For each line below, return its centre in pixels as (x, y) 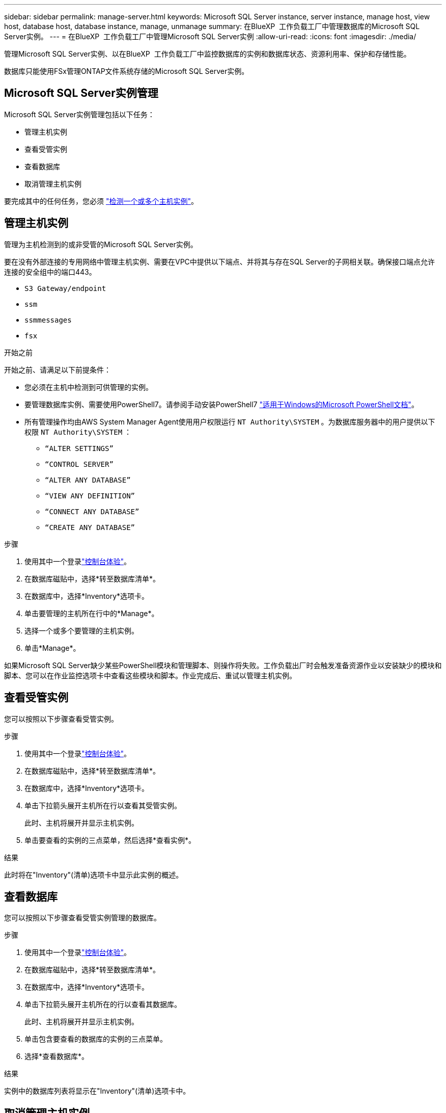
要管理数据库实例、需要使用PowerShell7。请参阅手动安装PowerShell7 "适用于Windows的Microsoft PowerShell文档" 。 (221, 404)
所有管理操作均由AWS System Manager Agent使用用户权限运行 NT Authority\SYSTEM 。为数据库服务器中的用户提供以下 (230, 421)
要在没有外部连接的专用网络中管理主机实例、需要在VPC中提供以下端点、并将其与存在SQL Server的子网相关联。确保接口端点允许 (220, 261)
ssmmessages (48, 320)
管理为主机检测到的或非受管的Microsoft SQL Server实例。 (101, 244)
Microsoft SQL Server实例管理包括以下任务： (79, 114)
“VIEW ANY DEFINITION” (90, 496)
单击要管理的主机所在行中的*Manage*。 (92, 613)
